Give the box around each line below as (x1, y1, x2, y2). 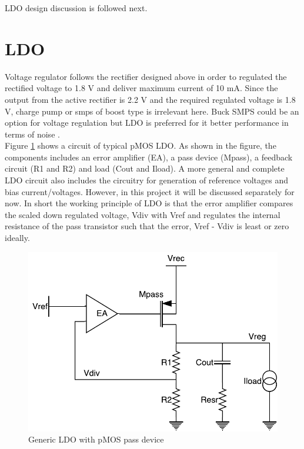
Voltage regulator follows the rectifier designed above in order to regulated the (5, 70, 287, 82)
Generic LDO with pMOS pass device (28, 433, 164, 445)
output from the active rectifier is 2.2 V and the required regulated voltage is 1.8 (5, 93, 296, 105)
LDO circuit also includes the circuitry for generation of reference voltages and (5, 174, 288, 186)
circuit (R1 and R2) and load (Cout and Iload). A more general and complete (5, 162, 285, 175)
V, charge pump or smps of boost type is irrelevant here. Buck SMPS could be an (5, 105, 299, 117)
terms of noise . (5, 128, 60, 140)
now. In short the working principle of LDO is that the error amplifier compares (5, 197, 293, 209)
